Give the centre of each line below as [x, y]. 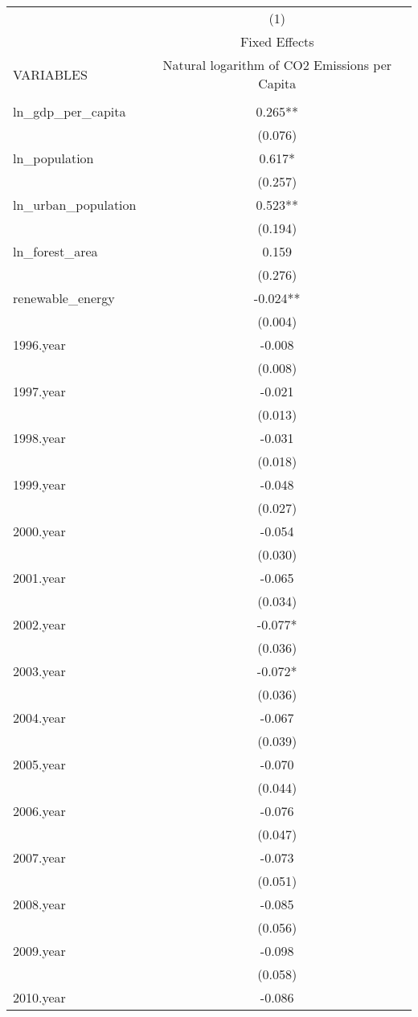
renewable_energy [64, 298]
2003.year [39, 671]
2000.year [39, 531]
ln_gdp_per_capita [70, 111]
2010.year [39, 997]
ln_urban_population [75, 205]
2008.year [39, 904]
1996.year [39, 344]
